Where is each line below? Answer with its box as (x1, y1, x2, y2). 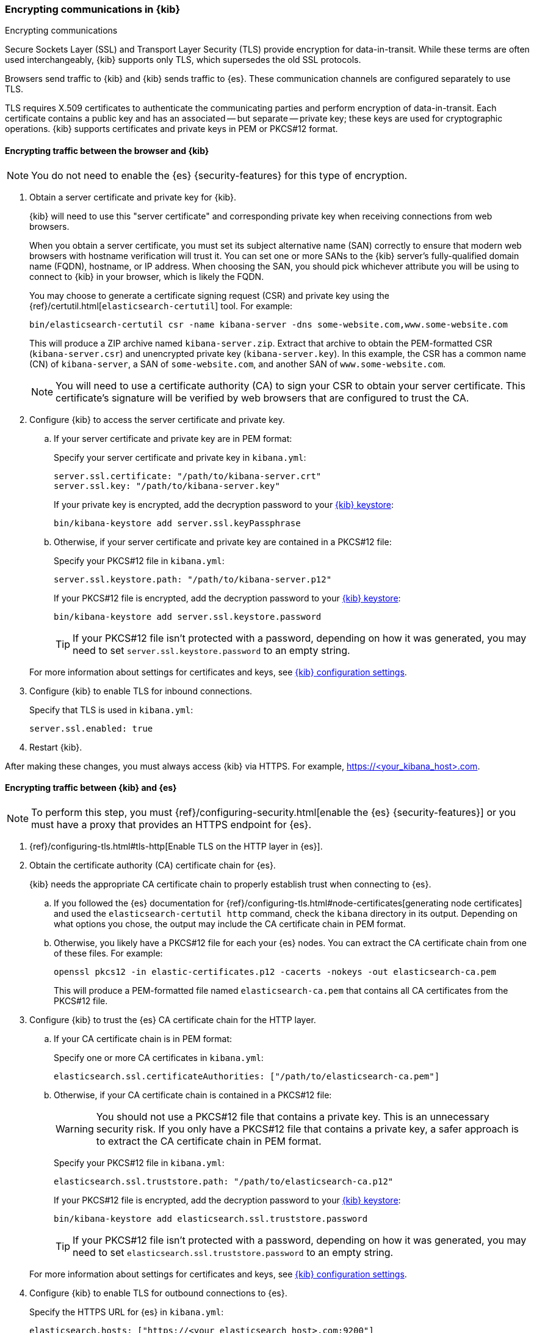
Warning (56, 1122, 94, 1135)
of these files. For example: (54, 947, 163, 958)
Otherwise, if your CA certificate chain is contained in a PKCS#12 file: (54, 1089, 332, 1100)
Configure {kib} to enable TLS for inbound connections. (29, 685, 253, 696)
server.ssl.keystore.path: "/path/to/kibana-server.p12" (54, 574, 332, 584)
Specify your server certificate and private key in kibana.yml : (54, 452, 306, 463)
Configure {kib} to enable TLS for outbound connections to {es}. (29, 1287, 287, 1298)
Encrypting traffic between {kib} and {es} (5, 782, 177, 793)
